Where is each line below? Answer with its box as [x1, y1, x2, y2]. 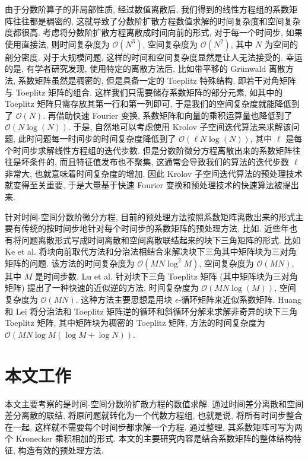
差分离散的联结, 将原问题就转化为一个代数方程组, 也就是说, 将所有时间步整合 [5, 409, 303, 421]
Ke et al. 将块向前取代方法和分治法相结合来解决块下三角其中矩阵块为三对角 [5, 245, 297, 258]
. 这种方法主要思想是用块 [75, 293, 173, 306]
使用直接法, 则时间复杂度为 [5, 37, 110, 50]
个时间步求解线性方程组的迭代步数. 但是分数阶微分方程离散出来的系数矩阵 [5, 144, 293, 156]
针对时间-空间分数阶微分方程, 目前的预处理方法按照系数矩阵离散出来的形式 [5, 210, 296, 223]
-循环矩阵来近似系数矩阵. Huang [178, 293, 301, 306]
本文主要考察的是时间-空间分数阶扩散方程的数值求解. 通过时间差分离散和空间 [5, 397, 304, 410]
